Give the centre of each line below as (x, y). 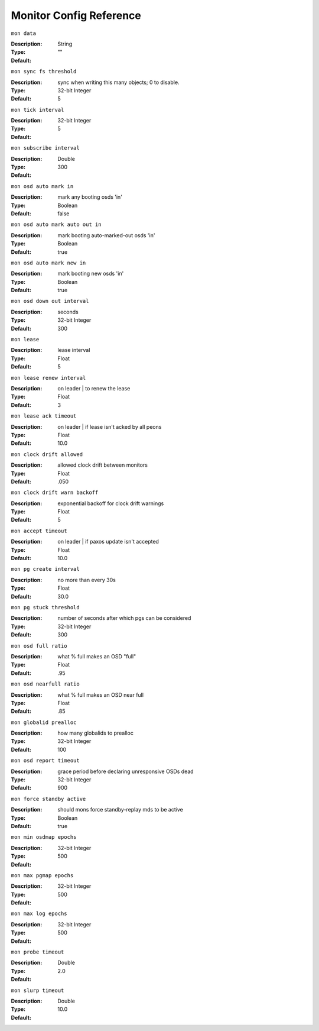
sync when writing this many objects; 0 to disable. (118, 82)
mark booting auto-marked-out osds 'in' (106, 235)
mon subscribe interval (45, 148)
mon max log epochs (39, 914)
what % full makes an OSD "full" (97, 656)
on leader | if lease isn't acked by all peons (110, 426)
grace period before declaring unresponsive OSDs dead (126, 771)
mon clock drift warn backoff (55, 493)
